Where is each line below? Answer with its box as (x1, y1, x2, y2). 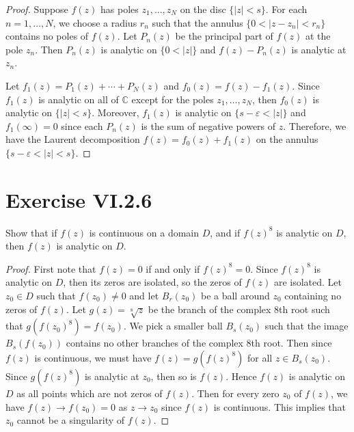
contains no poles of (5, 29, 89, 43)
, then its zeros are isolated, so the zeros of (63, 275, 242, 289)
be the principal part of (175, 29, 273, 43)
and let (129, 288, 159, 303)
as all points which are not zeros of (16, 386, 163, 400)
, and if (210, 225, 241, 239)
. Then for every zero (191, 386, 280, 400)
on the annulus (256, 132, 318, 146)
